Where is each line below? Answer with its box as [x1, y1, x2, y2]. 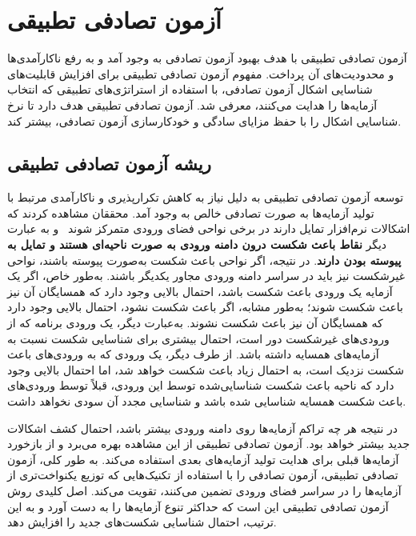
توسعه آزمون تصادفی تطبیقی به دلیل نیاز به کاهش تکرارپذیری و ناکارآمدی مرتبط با [7, 189, 404, 206]
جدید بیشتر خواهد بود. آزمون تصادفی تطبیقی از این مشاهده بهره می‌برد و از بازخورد [7, 435, 410, 452]
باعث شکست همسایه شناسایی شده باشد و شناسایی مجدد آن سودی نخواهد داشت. [7, 393, 406, 410]
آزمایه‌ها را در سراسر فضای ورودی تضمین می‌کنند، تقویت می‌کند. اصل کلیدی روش [7, 482, 402, 498]
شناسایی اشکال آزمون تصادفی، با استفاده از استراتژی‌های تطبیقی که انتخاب [7, 81, 373, 98]
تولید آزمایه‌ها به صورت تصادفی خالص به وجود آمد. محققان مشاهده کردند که [7, 204, 374, 221]
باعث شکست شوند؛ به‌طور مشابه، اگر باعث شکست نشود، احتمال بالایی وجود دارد [7, 298, 403, 315]
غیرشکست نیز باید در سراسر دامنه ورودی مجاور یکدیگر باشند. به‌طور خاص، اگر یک [7, 267, 406, 284]
